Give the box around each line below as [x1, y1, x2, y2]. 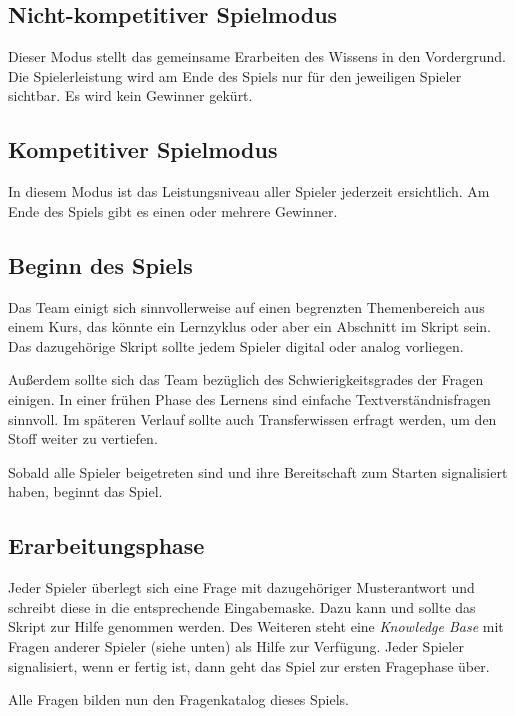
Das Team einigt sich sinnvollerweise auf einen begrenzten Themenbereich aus [8, 296, 485, 317]
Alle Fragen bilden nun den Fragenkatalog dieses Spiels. [8, 689, 350, 710]
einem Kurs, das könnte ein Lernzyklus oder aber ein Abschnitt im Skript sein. [8, 316, 492, 337]
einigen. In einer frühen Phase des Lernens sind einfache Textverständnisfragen [8, 388, 491, 409]
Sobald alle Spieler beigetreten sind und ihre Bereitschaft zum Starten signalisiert [8, 461, 508, 482]
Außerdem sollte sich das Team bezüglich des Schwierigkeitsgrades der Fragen [8, 369, 484, 390]
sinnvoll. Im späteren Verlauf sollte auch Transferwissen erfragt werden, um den [8, 408, 497, 429]
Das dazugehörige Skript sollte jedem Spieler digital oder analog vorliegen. [8, 335, 464, 356]
